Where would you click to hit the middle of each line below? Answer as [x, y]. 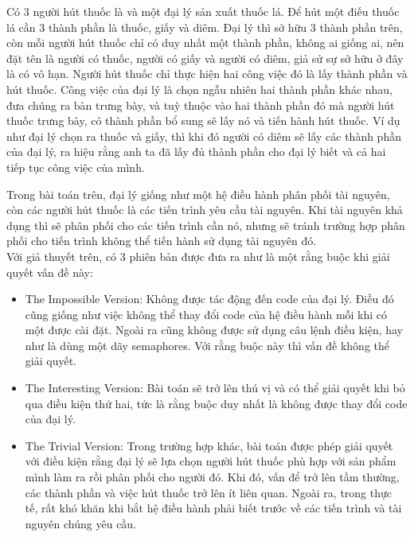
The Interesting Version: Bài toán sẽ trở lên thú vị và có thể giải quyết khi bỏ [215, 388]
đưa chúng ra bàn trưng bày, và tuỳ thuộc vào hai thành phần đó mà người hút [201, 105]
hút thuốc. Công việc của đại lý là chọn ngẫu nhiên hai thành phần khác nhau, [200, 89]
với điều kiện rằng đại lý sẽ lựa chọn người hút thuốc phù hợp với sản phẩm [211, 461]
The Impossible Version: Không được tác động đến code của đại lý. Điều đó [209, 299]
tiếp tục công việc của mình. [76, 167]
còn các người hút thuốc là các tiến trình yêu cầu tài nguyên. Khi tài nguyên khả [205, 210]
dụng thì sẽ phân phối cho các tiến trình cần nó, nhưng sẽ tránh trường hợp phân [206, 225]
